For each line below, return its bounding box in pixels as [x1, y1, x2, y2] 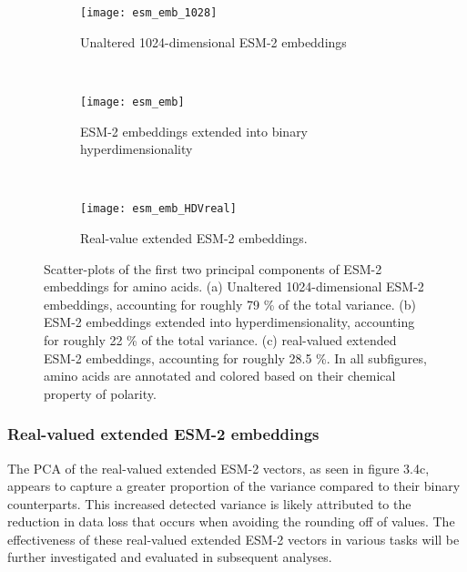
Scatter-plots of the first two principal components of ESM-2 [44, 259, 382, 278]
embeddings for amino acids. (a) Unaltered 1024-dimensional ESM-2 [44, 277, 424, 296]
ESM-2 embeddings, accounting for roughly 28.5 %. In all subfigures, [44, 348, 427, 367]
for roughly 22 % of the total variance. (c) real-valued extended [44, 330, 397, 349]
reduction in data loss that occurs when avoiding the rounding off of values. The [7, 512, 455, 531]
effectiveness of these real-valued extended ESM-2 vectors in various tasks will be [7, 529, 460, 548]
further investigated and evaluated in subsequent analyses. [7, 547, 332, 567]
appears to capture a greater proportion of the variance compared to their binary [7, 476, 461, 495]
